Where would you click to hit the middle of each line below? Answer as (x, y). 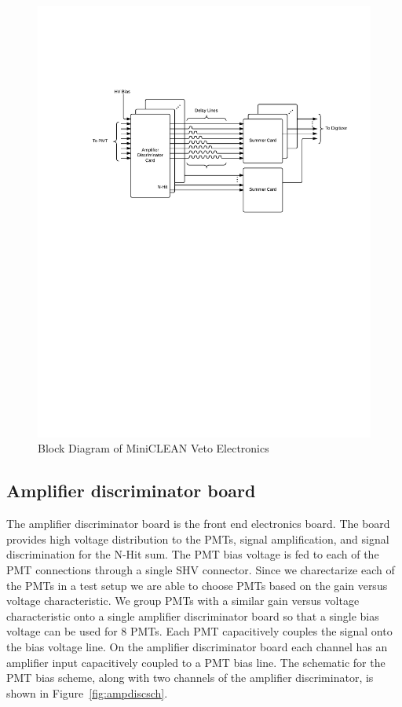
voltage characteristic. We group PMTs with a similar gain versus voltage (183, 601)
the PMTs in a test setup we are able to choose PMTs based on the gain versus (197, 585)
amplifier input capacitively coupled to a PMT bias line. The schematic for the (196, 662)
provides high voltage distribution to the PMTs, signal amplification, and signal (198, 538)
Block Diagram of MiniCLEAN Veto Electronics (153, 448)
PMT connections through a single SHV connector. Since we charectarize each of (201, 570)
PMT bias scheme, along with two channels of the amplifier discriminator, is (190, 678)
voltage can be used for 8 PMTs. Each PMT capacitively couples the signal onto (199, 631)
